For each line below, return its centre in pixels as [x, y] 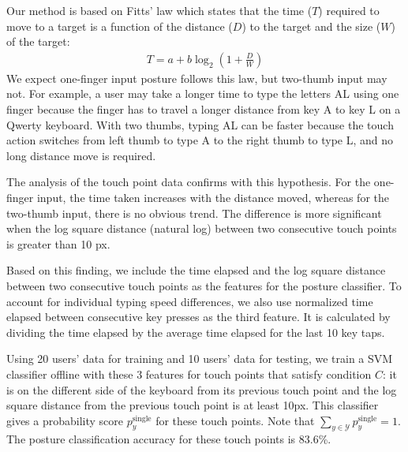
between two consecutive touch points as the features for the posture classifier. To [204, 285]
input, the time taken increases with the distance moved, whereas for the [213, 197]
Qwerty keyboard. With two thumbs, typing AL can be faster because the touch [200, 124]
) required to [349, 10]
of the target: [38, 41]
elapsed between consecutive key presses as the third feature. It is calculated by [198, 317]
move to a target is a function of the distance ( [120, 26]
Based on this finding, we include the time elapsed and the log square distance [196, 270]
